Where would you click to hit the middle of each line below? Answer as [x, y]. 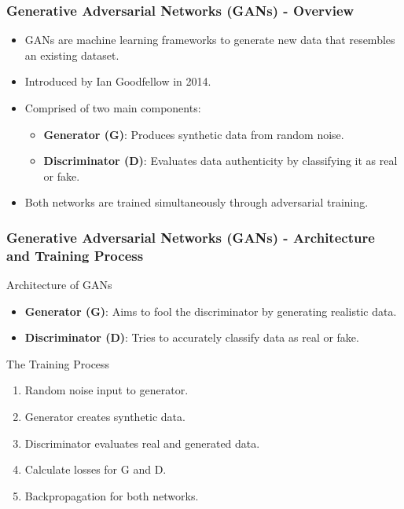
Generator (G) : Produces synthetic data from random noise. [194, 134]
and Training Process [75, 255]
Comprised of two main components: [113, 108]
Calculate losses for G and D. [95, 469]
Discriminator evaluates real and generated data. [142, 443]
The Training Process [58, 363]
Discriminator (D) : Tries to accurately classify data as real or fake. [192, 337]
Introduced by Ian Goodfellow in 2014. [118, 81]
